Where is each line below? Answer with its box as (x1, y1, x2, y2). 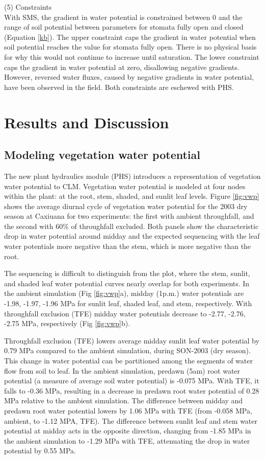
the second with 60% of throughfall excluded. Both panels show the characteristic (4, 220, 259, 231)
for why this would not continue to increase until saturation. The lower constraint (4, 51, 259, 62)
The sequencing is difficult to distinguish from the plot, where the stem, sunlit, (4, 268, 250, 279)
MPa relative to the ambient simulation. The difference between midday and (4, 395, 243, 406)
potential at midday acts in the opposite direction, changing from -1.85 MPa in (4, 425, 251, 436)
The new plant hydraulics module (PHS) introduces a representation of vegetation (4, 170, 261, 181)
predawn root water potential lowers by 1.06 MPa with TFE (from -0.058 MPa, (4, 405, 252, 416)
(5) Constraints (4, 2, 52, 12)
